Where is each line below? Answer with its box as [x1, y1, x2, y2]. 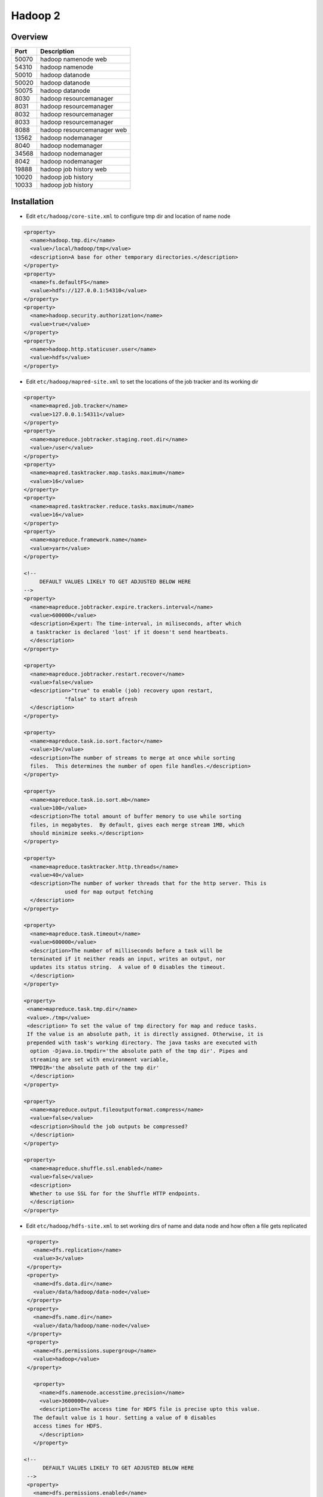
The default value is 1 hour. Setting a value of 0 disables [33, 1414, 217, 1421]
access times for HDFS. [33, 1423, 103, 1429]
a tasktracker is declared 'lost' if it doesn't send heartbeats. [30, 629, 229, 635]
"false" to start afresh [65, 695, 138, 702]
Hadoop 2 [11, 9, 61, 22]
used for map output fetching [65, 888, 154, 895]
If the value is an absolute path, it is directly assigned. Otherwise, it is [27, 1031, 264, 1038]
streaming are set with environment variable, [30, 1056, 169, 1063]
